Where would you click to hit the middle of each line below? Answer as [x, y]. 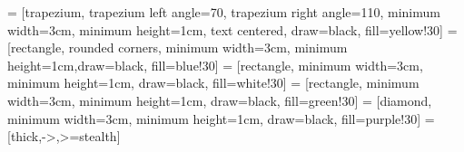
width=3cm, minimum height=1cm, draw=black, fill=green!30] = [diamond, [220, 100]
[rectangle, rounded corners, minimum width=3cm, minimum [178, 47]
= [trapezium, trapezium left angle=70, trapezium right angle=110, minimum [224, 12]
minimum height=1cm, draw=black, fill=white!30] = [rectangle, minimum [213, 83]
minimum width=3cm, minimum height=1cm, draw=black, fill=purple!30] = [221, 118]
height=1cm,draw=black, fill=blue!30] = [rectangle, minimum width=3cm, [215, 65]
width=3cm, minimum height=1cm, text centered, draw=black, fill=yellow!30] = [232, 29]
